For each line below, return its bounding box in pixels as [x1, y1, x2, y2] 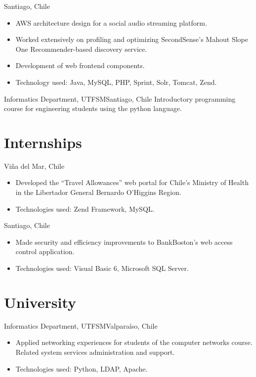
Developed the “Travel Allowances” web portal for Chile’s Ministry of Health [15, 177, 249, 188]
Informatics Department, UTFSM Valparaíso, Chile [4, 320, 158, 331]
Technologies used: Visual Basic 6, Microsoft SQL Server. [15, 263, 189, 273]
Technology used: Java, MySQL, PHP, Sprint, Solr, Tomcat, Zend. [15, 76, 217, 87]
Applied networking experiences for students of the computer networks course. [15, 337, 253, 347]
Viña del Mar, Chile [4, 160, 65, 171]
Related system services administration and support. [15, 346, 175, 357]
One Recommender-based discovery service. [15, 43, 147, 54]
